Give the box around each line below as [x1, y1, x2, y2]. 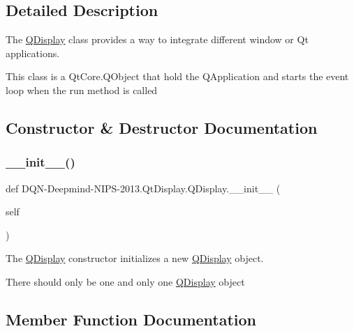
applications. [6, 45, 60, 60]
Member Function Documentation [6, 308, 257, 330]
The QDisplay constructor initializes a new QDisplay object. [6, 251, 264, 265]
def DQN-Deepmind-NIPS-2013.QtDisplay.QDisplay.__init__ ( [6, 180, 281, 195]
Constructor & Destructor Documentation [6, 116, 318, 138]
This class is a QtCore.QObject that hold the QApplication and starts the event [6, 69, 349, 84]
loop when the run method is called [6, 82, 158, 97]
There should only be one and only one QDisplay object [6, 274, 245, 288]
